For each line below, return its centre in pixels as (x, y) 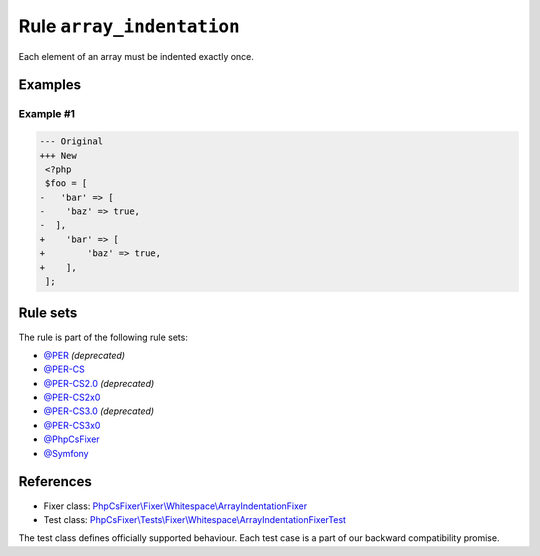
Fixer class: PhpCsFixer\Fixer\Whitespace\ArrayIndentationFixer (175, 506)
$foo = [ (66, 183)
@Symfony (66, 453)
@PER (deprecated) (84, 355)
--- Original (71, 141)
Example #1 (46, 114)
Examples (50, 85)
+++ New (58, 155)
